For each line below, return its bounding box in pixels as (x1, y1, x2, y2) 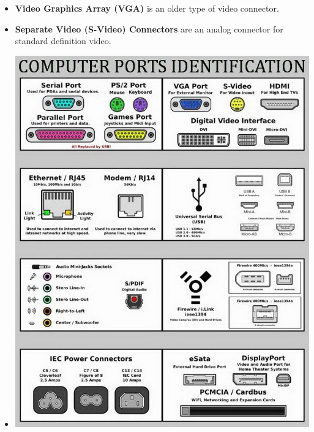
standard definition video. (15, 34, 111, 47)
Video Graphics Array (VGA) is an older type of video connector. (15, 2, 279, 14)
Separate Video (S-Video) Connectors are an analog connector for (15, 22, 283, 35)
